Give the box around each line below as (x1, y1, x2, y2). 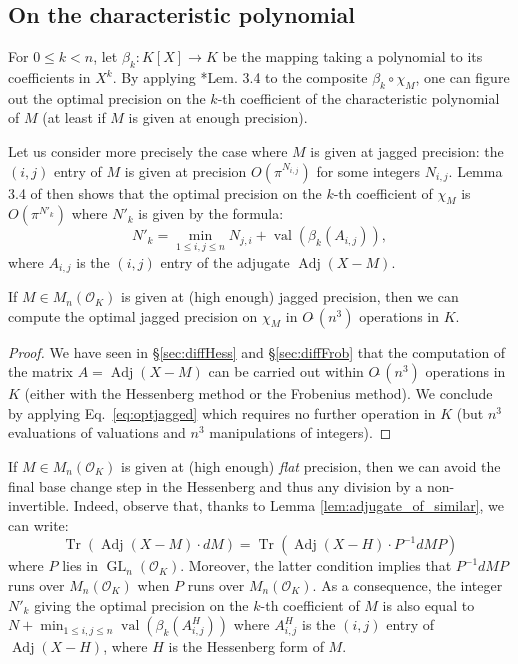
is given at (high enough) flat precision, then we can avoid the (120, 456, 501, 477)
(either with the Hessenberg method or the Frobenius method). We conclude (24, 383, 493, 404)
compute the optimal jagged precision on (8, 305, 258, 326)
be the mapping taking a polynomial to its (222, 46, 483, 67)
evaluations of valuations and (8, 422, 186, 443)
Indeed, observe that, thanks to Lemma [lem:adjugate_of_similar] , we (73, 495, 505, 516)
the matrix (8, 361, 73, 382)
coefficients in (8, 67, 91, 87)
